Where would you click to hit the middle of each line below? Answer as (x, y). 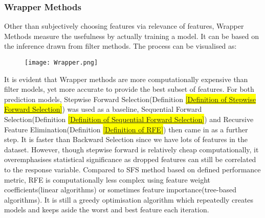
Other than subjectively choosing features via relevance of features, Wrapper (124, 26)
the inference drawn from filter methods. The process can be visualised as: (120, 46)
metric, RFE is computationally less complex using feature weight (107, 179)
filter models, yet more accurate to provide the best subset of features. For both (129, 89)
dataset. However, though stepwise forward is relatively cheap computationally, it (131, 149)
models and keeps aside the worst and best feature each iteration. (107, 210)
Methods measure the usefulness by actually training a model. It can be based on (131, 36)
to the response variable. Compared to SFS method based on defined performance (132, 169)
